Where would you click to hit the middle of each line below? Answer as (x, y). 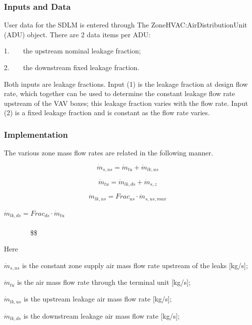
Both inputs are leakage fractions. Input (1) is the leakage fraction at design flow (126, 84)
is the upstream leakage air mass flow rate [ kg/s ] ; (98, 299)
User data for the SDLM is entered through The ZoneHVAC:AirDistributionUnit (126, 25)
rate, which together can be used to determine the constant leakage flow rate (120, 93)
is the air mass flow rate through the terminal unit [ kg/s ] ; (104, 282)
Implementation (36, 134)
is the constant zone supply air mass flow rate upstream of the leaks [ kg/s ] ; (135, 265)
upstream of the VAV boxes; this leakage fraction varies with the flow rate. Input (126, 103)
